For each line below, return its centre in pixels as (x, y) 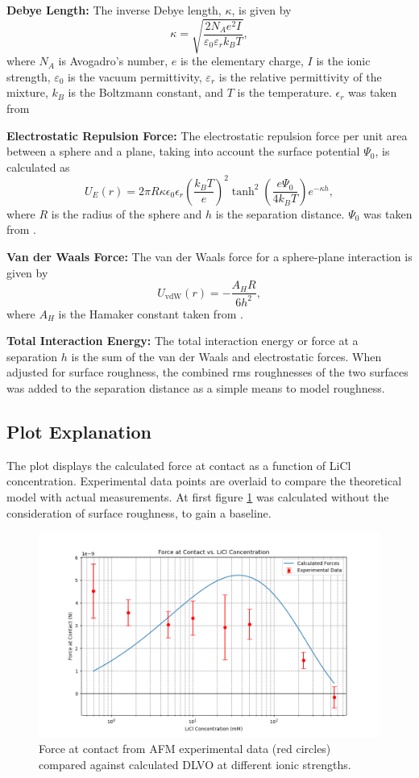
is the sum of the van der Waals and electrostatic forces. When (226, 356)
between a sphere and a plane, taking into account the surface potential (183, 151)
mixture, (27, 92)
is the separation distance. (280, 213)
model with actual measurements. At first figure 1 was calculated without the (198, 496)
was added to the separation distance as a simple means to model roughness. (196, 387)
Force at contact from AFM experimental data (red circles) (185, 749)
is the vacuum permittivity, (135, 76)
